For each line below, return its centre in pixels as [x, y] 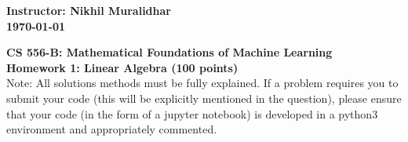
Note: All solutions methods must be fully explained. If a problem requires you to [202, 83]
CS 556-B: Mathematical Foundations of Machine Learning [169, 52]
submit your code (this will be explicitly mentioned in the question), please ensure [204, 98]
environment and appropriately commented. [112, 129]
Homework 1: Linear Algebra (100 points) [122, 67]
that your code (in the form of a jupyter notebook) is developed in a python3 [192, 113]
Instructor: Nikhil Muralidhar [89, 10]
